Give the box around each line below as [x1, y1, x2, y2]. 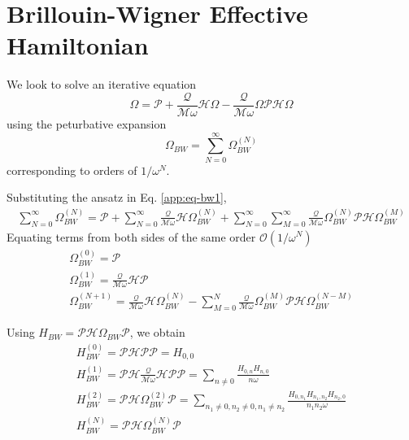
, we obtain [129, 324, 185, 341]
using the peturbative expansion [7, 115, 167, 132]
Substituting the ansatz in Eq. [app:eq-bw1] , [7, 189, 227, 206]
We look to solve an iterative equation [7, 76, 197, 93]
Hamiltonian [7, 28, 149, 62]
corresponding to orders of [7, 161, 137, 178]
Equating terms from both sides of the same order [7, 228, 256, 245]
